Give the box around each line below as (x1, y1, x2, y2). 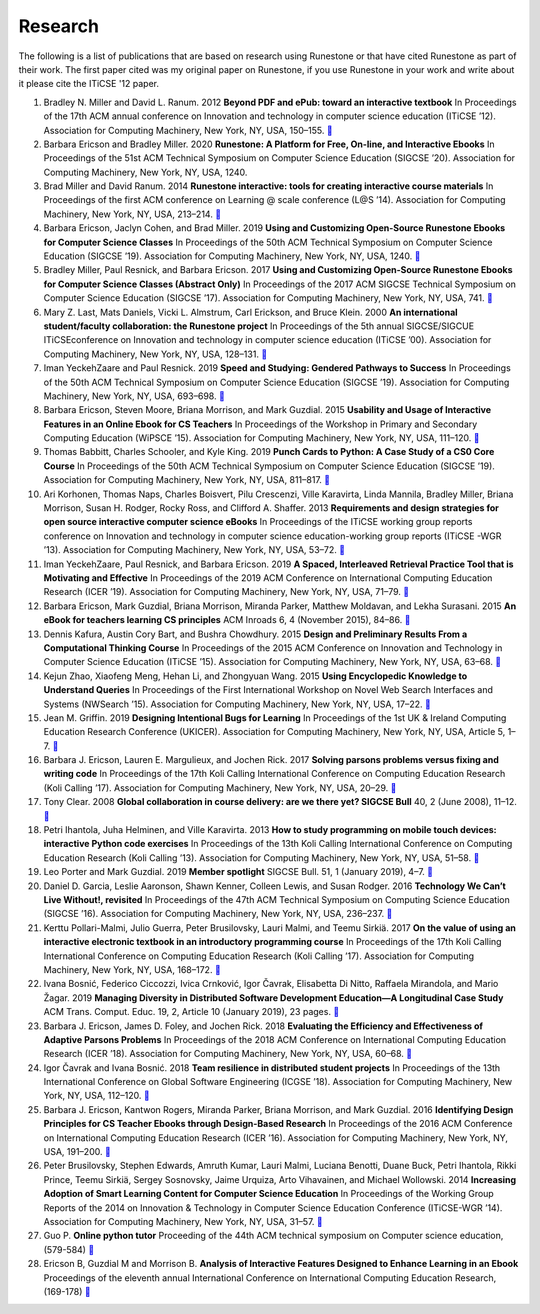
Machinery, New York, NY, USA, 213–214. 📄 (43, 208, 222, 220)
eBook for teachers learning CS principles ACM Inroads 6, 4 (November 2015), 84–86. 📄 (43, 614, 411, 626)
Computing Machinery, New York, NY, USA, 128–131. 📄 (43, 348, 268, 360)
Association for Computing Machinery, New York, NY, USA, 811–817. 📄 (43, 474, 330, 486)
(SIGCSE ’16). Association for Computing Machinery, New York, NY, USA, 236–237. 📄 (43, 908, 393, 920)
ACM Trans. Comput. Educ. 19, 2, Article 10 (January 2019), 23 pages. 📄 (43, 1006, 340, 1018)
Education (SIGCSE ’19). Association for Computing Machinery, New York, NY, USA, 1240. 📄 (43, 250, 421, 262)
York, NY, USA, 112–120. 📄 (43, 1090, 150, 1102)
